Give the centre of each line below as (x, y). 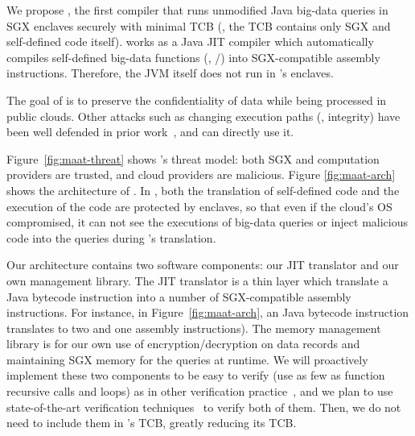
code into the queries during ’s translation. (111, 237)
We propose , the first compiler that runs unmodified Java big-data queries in (197, 10)
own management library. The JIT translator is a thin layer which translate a (197, 280)
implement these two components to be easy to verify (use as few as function (196, 375)
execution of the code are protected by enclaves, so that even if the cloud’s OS (199, 206)
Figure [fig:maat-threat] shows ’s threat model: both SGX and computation (193, 158)
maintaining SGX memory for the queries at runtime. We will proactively (187, 359)
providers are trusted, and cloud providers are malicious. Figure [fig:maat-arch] (201, 174)
